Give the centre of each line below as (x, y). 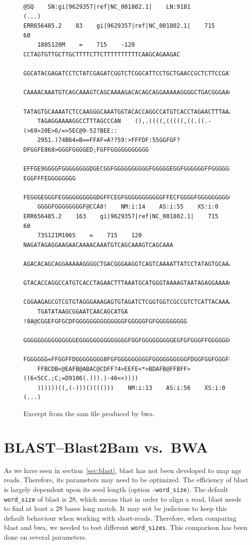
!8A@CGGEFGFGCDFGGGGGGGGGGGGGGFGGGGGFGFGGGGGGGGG (105, 321)
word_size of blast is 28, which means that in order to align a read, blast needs (123, 499)
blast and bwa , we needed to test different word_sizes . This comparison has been (126, 527)
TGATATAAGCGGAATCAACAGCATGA (82, 312)
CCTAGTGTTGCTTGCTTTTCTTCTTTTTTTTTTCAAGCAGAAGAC (102, 54)
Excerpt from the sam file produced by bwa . (89, 413)
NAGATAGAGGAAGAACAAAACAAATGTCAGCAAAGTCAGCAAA (98, 245)
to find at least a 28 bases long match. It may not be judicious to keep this (116, 508)
